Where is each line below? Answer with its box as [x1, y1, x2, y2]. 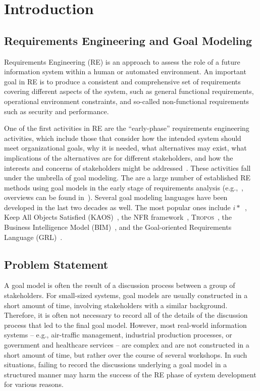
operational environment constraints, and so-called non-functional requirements [4, 95, 249, 106]
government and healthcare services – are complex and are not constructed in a [4, 339, 249, 350]
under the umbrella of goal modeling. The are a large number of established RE [4, 172, 251, 183]
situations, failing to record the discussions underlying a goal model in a [4, 359, 227, 370]
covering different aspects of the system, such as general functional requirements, [4, 86, 254, 96]
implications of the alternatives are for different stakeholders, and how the [4, 152, 233, 163]
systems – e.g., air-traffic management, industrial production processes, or [4, 329, 232, 340]
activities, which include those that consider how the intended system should [4, 132, 241, 143]
